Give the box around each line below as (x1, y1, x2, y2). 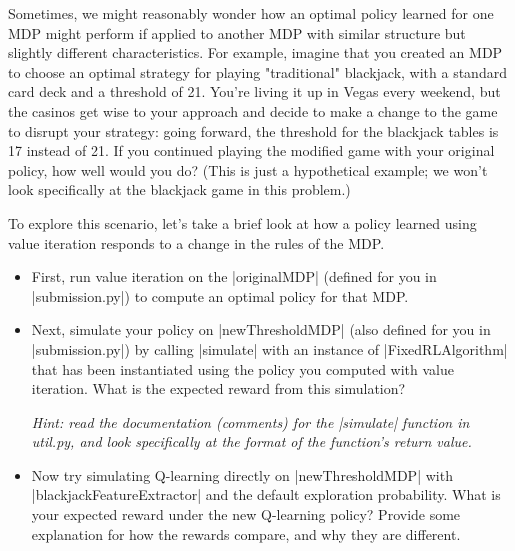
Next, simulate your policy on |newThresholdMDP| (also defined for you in (31, 319, 491, 340)
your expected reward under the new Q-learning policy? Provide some (31, 504, 461, 525)
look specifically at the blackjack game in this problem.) (8, 179, 351, 200)
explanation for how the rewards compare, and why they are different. (31, 523, 461, 544)
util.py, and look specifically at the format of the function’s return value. (31, 431, 472, 452)
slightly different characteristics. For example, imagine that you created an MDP (8, 42, 503, 63)
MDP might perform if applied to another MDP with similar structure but (8, 22, 466, 43)
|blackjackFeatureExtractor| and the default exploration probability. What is (31, 484, 501, 505)
